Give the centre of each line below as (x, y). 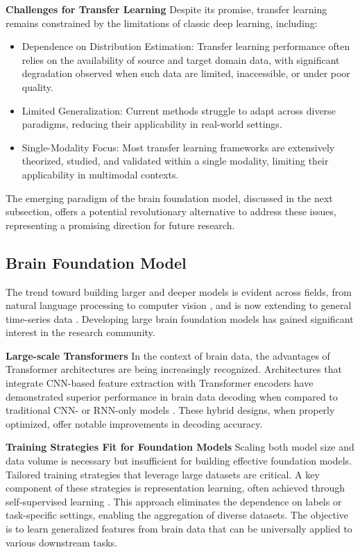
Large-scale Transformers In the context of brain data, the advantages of (168, 355)
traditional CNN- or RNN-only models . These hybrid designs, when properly (170, 410)
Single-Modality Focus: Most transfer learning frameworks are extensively (178, 147)
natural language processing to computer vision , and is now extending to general (179, 305)
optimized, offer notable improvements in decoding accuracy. (134, 423)
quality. (37, 86)
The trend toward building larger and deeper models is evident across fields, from (179, 291)
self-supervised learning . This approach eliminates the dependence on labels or (174, 501)
